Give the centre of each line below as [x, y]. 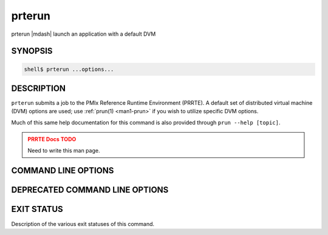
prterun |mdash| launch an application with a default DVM [84, 34]
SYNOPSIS [32, 51]
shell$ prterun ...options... [69, 69]
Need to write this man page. [64, 150]
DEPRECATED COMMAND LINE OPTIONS [90, 190]
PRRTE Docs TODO [52, 139]
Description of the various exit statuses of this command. [83, 223]
